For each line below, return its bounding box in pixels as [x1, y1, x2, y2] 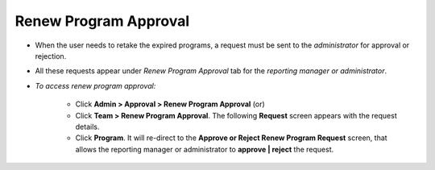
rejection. [35, 51, 67, 60]
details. [75, 122, 100, 131]
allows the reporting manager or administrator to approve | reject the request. [75, 144, 334, 154]
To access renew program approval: [35, 81, 156, 90]
